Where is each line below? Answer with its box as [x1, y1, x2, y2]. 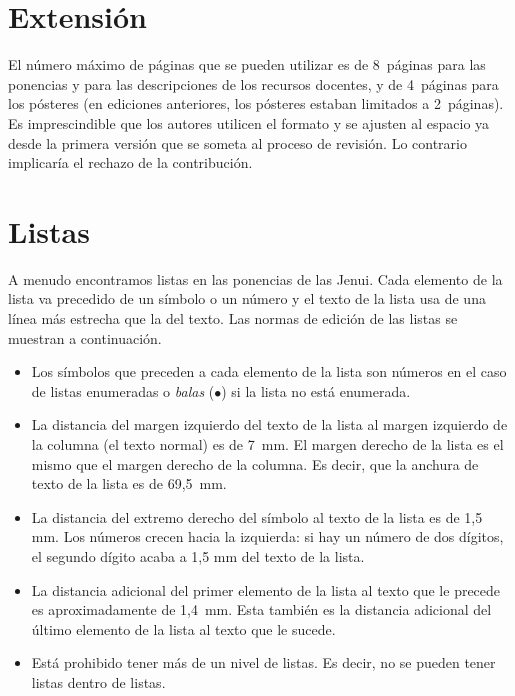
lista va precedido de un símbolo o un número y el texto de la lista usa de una [8, 288, 486, 309]
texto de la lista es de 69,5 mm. [31, 473, 227, 494]
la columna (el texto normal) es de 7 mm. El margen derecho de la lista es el [31, 433, 504, 454]
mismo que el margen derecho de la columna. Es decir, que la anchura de [31, 453, 479, 474]
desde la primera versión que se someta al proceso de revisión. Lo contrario [8, 132, 467, 153]
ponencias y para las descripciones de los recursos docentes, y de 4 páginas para [8, 73, 499, 94]
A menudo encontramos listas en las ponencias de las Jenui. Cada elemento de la [8, 268, 503, 289]
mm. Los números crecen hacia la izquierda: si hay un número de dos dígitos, [31, 526, 504, 547]
